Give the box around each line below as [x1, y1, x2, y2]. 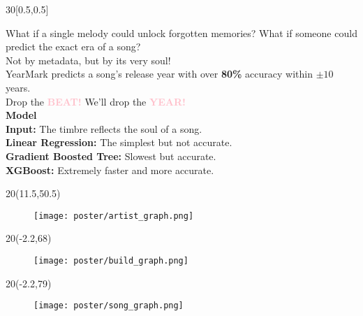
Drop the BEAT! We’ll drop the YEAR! [6, 94, 186, 108]
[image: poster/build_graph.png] [34, 255, 188, 266]
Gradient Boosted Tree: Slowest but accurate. [6, 148, 216, 163]
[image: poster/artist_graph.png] [34, 210, 194, 221]
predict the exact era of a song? [6, 39, 141, 54]
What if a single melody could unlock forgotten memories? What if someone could [6, 25, 357, 40]
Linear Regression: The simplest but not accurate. [6, 135, 232, 150]
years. [6, 80, 31, 94]
